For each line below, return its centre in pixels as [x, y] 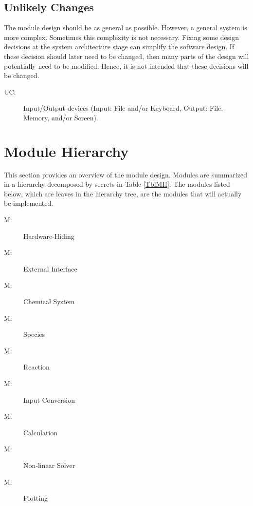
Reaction [36, 367]
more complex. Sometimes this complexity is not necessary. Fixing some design [121, 37]
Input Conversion [49, 399]
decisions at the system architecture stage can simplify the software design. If [119, 47]
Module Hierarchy [66, 151]
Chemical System [49, 302]
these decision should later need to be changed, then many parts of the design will [126, 56]
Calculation [41, 432]
